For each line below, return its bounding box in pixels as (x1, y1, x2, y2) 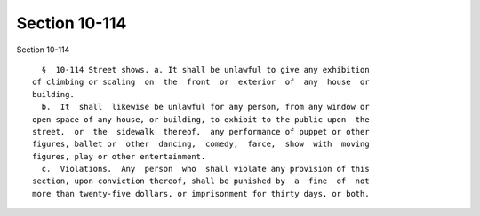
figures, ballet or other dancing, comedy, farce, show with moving (32, 139, 370, 150)
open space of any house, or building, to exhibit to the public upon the (32, 114, 370, 124)
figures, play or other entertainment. (32, 151, 206, 161)
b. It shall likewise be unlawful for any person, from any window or (41, 102, 370, 112)
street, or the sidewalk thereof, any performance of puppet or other (32, 127, 370, 136)
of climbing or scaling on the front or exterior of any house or (32, 77, 370, 88)
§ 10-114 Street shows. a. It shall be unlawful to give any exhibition (41, 65, 370, 74)
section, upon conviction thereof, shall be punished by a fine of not (32, 176, 370, 186)
